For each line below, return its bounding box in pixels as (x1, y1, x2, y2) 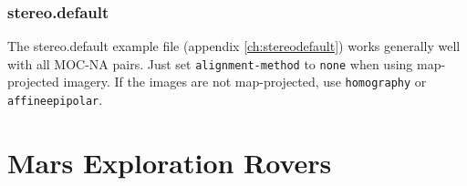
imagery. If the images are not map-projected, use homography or (63, 72, 427, 91)
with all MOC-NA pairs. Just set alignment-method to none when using (7, 54, 413, 73)
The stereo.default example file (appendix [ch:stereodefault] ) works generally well (7, 36, 461, 56)
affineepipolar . (7, 90, 103, 109)
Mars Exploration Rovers (7, 143, 332, 181)
